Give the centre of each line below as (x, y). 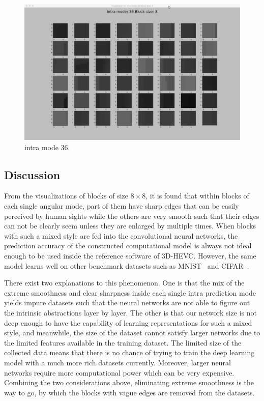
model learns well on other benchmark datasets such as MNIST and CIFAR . (127, 265)
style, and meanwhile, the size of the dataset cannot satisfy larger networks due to (132, 333)
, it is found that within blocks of (197, 196)
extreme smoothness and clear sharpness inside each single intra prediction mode (130, 292)
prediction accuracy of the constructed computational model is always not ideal (128, 246)
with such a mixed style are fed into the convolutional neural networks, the (121, 235)
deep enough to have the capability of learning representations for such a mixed (128, 322)
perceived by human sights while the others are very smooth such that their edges (132, 216)
